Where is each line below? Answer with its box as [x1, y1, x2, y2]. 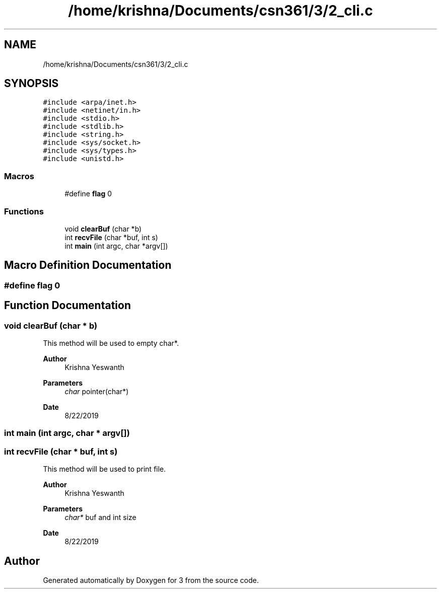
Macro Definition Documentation [4, 259, 172, 272]
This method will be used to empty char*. [43, 339, 179, 347]
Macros [4, 171, 34, 181]
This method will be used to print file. [43, 465, 166, 474]
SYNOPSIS [4, 77, 59, 90]
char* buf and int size [64, 513, 136, 522]
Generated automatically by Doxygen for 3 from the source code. [43, 575, 259, 584]
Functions [4, 206, 44, 216]
